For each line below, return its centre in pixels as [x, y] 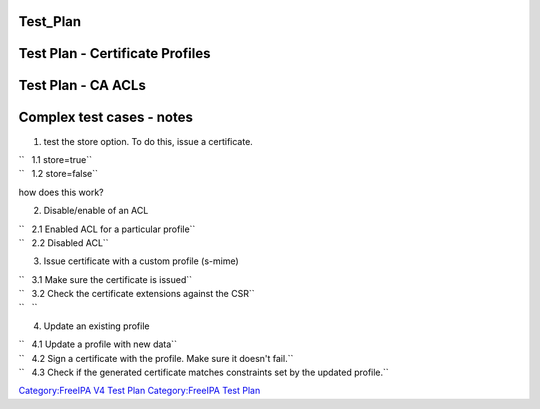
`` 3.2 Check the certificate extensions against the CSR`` [136, 294]
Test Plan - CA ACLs [82, 85]
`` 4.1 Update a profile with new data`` [97, 344]
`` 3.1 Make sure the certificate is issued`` [105, 279]
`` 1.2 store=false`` [58, 174]
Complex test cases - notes [106, 117]
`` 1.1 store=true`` [55, 159]
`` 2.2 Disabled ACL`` [63, 242]
